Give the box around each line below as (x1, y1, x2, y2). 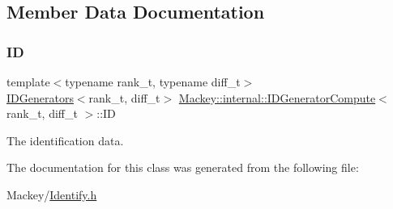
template (6, 73, 50, 90)
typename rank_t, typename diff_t (65, 73, 241, 90)
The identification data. (6, 132, 124, 148)
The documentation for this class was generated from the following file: (6, 159, 359, 176)
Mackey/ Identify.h (6, 186, 97, 203)
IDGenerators (6, 89, 74, 106)
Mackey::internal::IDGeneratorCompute (178, 89, 376, 106)
